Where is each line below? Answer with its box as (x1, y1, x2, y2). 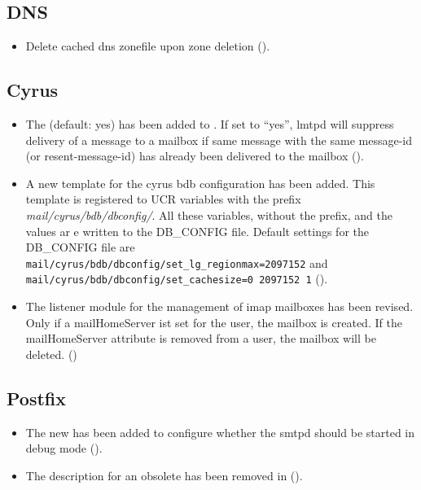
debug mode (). (25, 440, 103, 457)
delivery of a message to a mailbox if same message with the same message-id (25, 131, 412, 148)
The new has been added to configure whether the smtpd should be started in (25, 423, 414, 440)
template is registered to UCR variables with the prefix (25, 190, 301, 208)
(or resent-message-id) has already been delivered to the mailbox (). (25, 147, 364, 164)
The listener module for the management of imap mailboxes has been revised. (25, 298, 414, 315)
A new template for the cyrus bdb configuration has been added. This (25, 174, 375, 191)
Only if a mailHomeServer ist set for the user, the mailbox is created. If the (25, 313, 402, 330)
